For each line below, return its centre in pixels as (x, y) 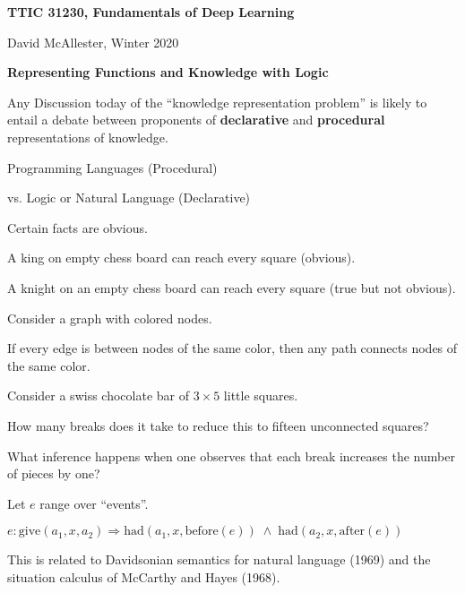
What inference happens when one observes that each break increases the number (231, 455)
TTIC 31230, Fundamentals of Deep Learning (151, 12)
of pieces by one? (54, 473)
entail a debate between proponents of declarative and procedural (196, 120)
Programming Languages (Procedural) (112, 167)
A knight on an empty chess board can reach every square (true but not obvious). (232, 287)
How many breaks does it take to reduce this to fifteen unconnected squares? (218, 425)
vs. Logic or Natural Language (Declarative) (129, 198)
